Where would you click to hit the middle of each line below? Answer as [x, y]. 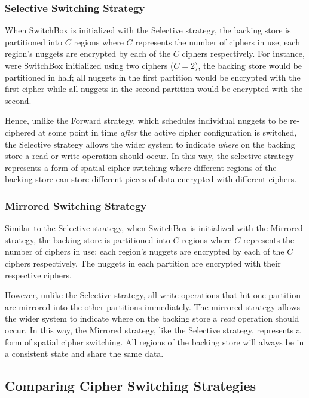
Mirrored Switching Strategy [76, 205]
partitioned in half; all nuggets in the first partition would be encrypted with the [153, 77]
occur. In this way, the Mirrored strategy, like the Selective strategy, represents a [153, 330]
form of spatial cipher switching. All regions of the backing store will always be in [154, 342]
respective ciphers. [38, 275]
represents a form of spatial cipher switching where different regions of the [141, 167]
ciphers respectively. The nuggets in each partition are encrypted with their [143, 263]
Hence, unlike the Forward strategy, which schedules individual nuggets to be [146, 120]
